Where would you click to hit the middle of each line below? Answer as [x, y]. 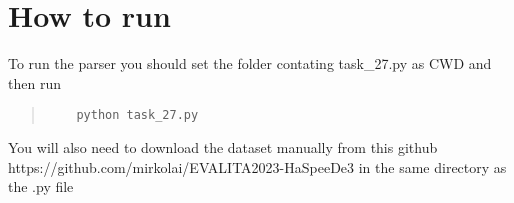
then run [34, 82]
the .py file [41, 186]
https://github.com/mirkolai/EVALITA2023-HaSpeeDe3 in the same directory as [257, 166]
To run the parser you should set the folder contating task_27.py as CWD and [250, 63]
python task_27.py [137, 115]
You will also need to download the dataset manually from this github [223, 146]
